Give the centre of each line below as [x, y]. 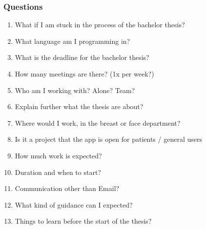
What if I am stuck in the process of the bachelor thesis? [100, 25]
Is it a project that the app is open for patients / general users [108, 139]
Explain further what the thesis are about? [79, 106]
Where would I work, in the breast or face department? [98, 123]
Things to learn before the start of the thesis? [83, 221]
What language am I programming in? [72, 41]
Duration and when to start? [58, 172]
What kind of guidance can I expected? [74, 204]
